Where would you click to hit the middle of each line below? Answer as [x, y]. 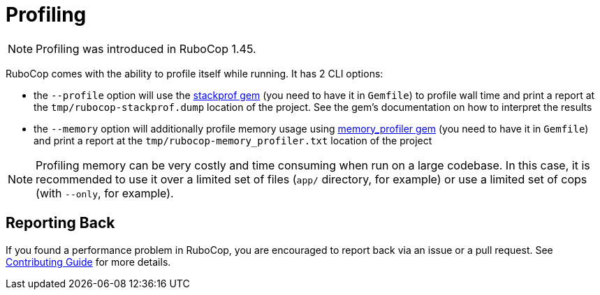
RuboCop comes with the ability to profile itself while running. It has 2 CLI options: [195, 73]
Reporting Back [60, 223]
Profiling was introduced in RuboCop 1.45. [146, 48]
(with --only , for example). [105, 193]
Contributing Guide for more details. [88, 262]
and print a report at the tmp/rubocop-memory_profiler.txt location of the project [233, 140]
